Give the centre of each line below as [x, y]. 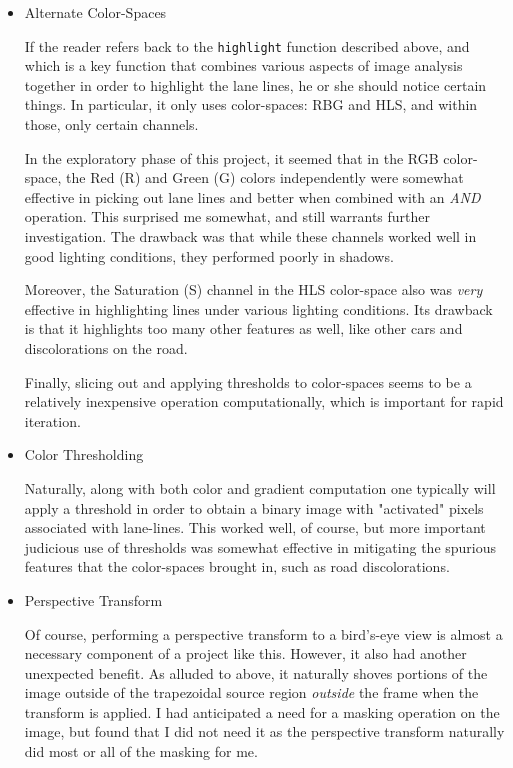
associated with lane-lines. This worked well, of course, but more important [255, 527]
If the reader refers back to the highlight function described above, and [247, 45]
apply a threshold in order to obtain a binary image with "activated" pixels [254, 507]
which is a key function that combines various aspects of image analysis [243, 65]
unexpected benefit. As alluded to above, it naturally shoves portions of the [256, 672]
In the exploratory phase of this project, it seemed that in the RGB [231, 157]
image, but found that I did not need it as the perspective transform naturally [264, 731]
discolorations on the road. [106, 347]
